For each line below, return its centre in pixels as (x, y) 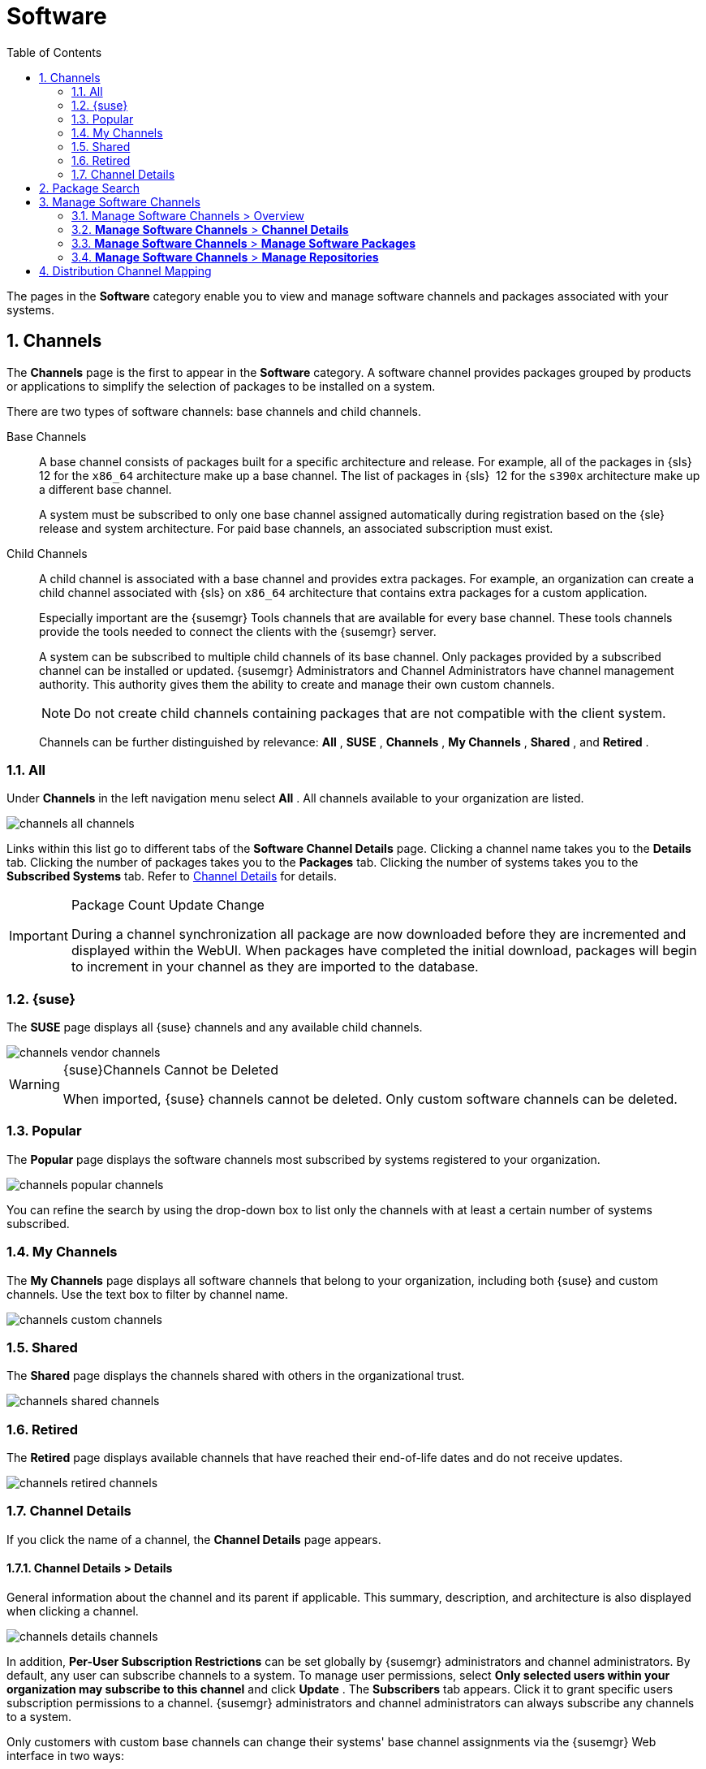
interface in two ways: (66, 1756)
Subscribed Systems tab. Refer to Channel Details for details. (172, 876)
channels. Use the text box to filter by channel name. (148, 1294)
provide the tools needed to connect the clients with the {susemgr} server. (238, 631)
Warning (34, 1085)
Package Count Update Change (168, 905)
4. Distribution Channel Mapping (125, 270)
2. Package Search (89, 188)
